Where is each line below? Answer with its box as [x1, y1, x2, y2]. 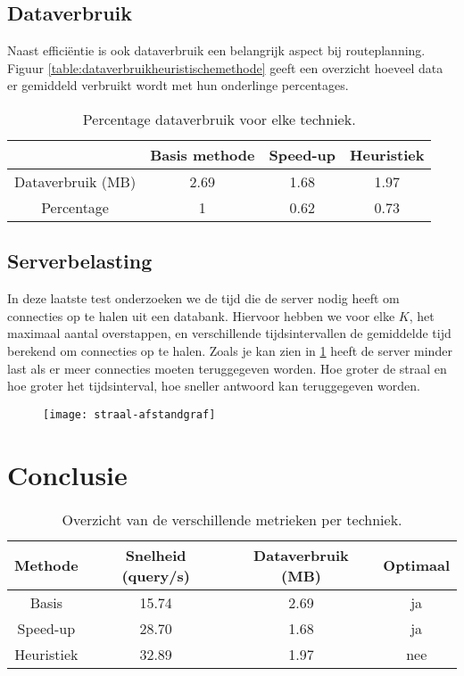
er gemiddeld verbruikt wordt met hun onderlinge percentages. [7, 76, 349, 95]
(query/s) [121, 565, 190, 586]
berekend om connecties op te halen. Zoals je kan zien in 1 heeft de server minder [7, 341, 452, 359]
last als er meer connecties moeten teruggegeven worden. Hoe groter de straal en [7, 359, 447, 377]
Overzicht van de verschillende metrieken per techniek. [62, 508, 402, 530]
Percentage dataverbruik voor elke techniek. [82, 108, 356, 129]
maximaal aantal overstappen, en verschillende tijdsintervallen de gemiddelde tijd [7, 324, 452, 342]
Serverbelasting [7, 247, 153, 275]
